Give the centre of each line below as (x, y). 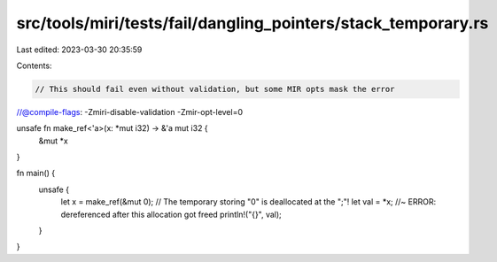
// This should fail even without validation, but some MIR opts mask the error (215, 89)
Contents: (34, 65)
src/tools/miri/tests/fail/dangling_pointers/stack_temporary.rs (252, 23)
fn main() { (36, 173)
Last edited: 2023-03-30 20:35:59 (79, 50)
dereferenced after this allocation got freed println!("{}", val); (171, 214)
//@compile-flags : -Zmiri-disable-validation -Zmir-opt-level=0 (130, 112)
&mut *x (53, 141)
